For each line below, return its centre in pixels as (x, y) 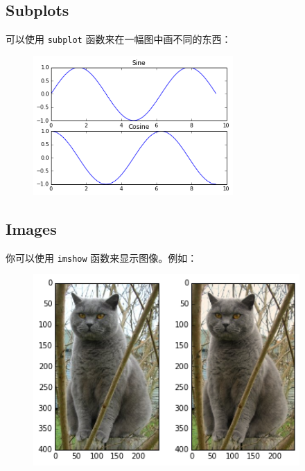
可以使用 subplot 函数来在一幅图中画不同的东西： (119, 39)
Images (31, 228)
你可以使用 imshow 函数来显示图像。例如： (102, 257)
